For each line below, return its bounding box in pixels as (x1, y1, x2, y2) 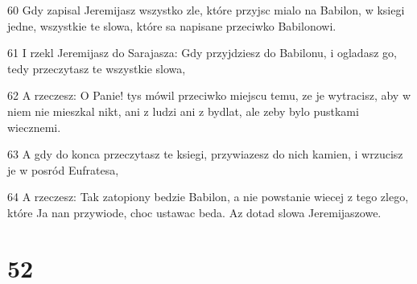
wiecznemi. (7, 118, 61, 135)
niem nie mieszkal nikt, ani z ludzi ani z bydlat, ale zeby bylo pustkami (7, 102, 359, 119)
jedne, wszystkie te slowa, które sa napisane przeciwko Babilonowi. (7, 17, 336, 34)
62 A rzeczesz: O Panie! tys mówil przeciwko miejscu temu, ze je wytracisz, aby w (7, 87, 411, 104)
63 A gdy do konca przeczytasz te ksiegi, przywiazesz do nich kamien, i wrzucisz (7, 146, 403, 163)
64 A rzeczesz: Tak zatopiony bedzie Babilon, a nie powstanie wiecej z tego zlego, (7, 188, 409, 205)
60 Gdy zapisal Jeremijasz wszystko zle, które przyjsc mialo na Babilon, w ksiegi (7, 2, 405, 18)
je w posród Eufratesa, (7, 161, 119, 178)
